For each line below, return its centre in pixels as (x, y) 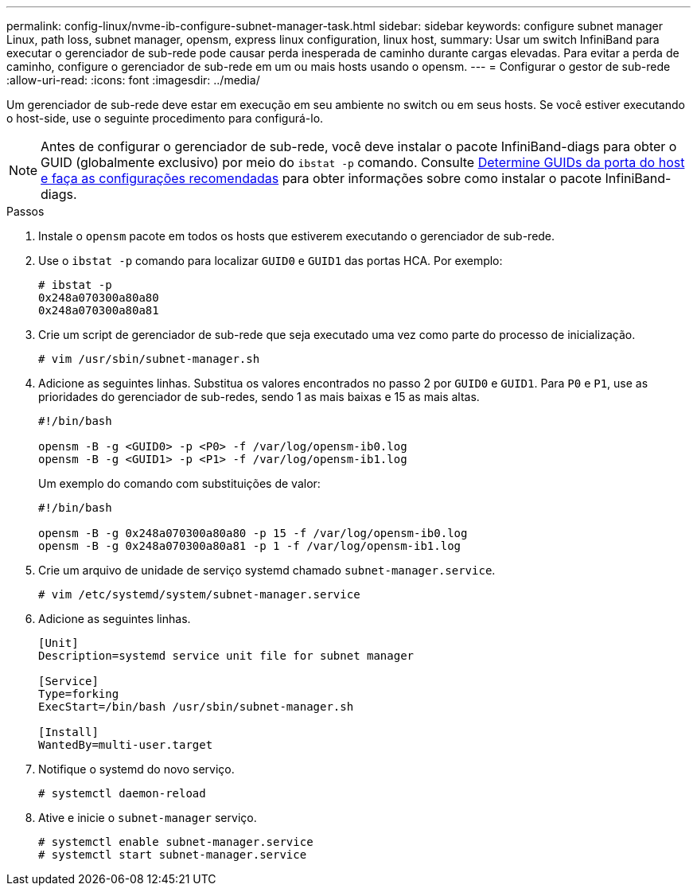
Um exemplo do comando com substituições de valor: (179, 483)
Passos (25, 211)
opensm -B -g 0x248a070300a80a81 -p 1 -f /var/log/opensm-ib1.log (250, 546)
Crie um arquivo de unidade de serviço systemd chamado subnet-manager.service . (267, 570)
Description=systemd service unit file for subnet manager (226, 656)
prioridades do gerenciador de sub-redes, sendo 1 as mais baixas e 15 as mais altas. (259, 397)
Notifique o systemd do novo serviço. (136, 769)
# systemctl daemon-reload (122, 793)
